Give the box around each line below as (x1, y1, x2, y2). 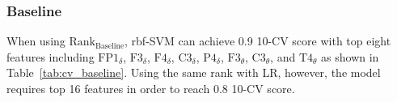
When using (6, 32, 65, 49)
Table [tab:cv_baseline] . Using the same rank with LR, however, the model (6, 64, 381, 81)
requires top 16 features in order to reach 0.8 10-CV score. (6, 80, 295, 96)
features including (6, 48, 95, 65)
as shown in (321, 48, 379, 65)
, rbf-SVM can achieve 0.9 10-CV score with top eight (125, 32, 391, 49)
